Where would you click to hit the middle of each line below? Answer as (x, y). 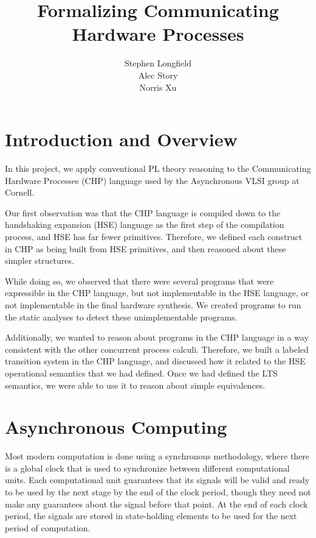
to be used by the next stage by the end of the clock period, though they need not (158, 492)
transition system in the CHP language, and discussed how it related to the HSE (155, 361)
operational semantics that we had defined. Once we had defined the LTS (141, 373)
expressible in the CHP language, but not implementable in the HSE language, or (157, 293)
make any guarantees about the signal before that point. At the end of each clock (156, 504)
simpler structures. (39, 260)
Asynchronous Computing (116, 427)
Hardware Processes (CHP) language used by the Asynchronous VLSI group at (152, 180)
